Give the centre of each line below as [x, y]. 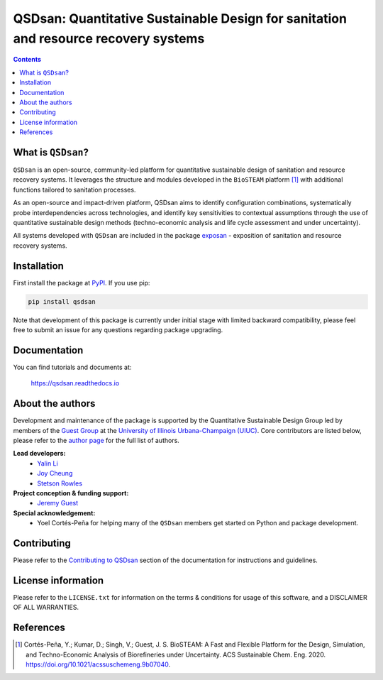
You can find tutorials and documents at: [72, 367]
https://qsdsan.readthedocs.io [75, 383]
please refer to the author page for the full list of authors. [96, 440]
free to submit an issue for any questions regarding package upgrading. [118, 329]
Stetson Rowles [60, 483]
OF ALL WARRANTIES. [46, 608]
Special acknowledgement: [54, 513]
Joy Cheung [55, 473]
